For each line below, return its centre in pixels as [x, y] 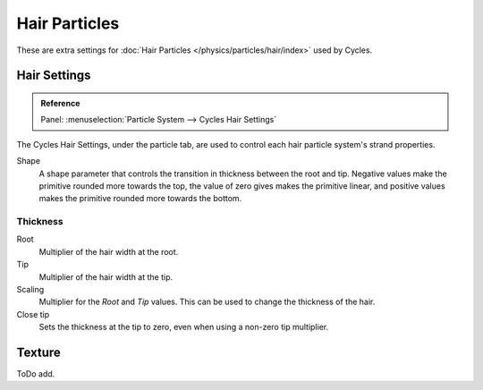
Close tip [33, 314]
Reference [60, 103]
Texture [39, 352]
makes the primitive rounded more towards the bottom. [140, 199]
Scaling [30, 289]
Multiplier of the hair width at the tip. [106, 276]
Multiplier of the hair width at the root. [109, 251]
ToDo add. [36, 374]
